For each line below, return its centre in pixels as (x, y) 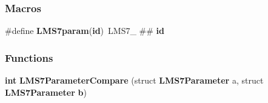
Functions (29, 57)
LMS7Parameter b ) (46, 92)
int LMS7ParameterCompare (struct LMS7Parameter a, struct (134, 80)
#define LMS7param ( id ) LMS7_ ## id (85, 31)
